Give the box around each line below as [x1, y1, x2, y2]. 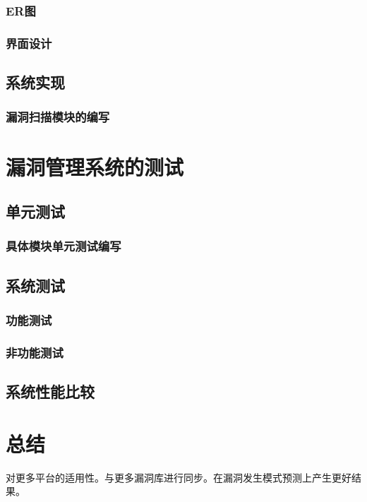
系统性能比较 [6, 381, 95, 402]
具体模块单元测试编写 [6, 237, 121, 255]
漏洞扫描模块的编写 [6, 108, 110, 126]
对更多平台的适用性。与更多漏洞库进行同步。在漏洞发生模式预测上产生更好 [6, 470, 351, 484]
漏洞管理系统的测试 [6, 152, 184, 181]
